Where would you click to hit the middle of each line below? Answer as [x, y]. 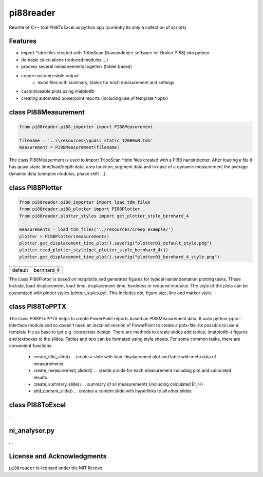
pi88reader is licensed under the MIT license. [56, 468]
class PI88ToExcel [37, 405]
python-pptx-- [228, 318]
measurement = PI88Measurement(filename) [69, 147]
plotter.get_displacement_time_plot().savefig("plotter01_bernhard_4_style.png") [120, 257]
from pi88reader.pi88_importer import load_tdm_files [85, 202]
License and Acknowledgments [58, 456]
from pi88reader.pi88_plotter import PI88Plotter [80, 209]
